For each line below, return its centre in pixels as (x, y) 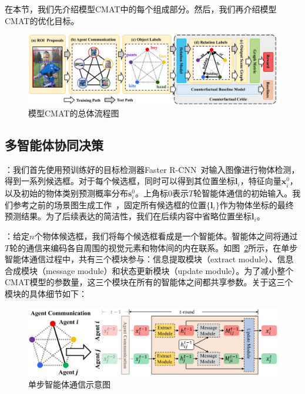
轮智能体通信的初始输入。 (243, 193)
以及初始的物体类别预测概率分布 (66, 193)
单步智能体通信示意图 (69, 384)
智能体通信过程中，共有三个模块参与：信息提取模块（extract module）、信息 (149, 259)
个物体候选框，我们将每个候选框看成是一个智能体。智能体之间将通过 (166, 236)
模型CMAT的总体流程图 (74, 113)
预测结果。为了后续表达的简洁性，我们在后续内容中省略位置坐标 (128, 216)
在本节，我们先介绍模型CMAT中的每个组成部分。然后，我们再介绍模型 (141, 9)
